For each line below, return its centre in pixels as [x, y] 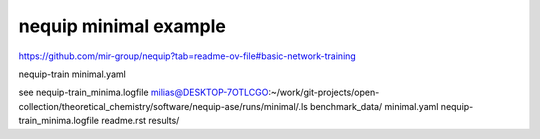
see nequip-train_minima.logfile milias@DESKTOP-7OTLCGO [143, 92]
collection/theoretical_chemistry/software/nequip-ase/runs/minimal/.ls [163, 106]
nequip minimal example [122, 26]
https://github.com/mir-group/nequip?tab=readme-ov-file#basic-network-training [187, 56]
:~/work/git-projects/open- [324, 92]
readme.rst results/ [140, 121]
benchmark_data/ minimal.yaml [374, 106]
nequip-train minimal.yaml [72, 74]
